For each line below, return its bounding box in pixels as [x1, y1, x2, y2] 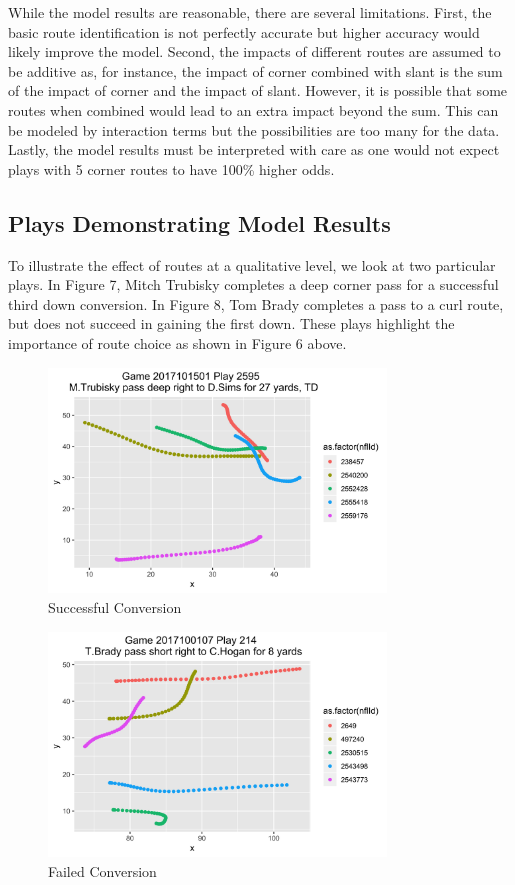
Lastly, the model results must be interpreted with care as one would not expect [8, 139, 500, 160]
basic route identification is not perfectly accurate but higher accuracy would [8, 21, 480, 42]
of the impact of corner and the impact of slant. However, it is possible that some [8, 80, 508, 101]
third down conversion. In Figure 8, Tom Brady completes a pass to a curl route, [8, 293, 504, 314]
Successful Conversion [48, 597, 182, 617]
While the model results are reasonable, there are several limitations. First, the [8, 2, 492, 22]
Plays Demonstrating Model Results [8, 207, 391, 238]
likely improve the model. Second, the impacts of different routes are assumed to [8, 41, 501, 62]
